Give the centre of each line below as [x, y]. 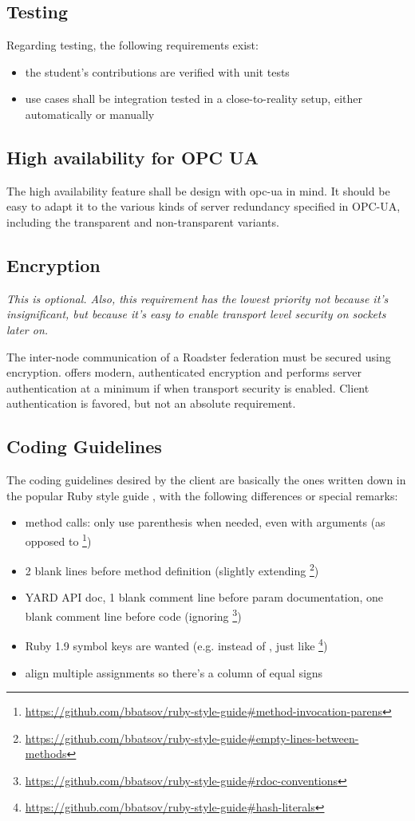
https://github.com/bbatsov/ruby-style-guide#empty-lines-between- [192, 738]
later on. [28, 329]
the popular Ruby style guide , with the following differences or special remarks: [202, 495]
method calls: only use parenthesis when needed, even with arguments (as [205, 522]
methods [46, 754]
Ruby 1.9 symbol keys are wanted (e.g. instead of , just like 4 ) [176, 644]
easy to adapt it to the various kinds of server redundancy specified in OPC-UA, [204, 206]
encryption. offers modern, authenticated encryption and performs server [184, 372]
